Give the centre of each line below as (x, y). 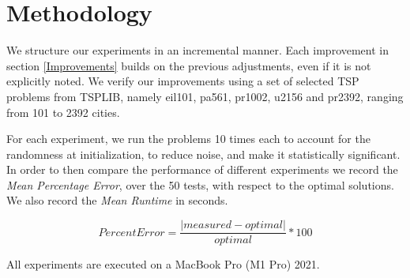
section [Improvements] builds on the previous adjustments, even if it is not (189, 65)
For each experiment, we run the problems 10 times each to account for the (188, 139)
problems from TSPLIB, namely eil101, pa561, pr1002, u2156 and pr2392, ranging (205, 96)
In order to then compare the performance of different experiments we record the (202, 169)
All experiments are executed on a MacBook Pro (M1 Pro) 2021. (163, 264)
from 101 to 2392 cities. (63, 112)
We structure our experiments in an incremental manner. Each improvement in (198, 50)
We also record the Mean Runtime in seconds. (117, 200)
